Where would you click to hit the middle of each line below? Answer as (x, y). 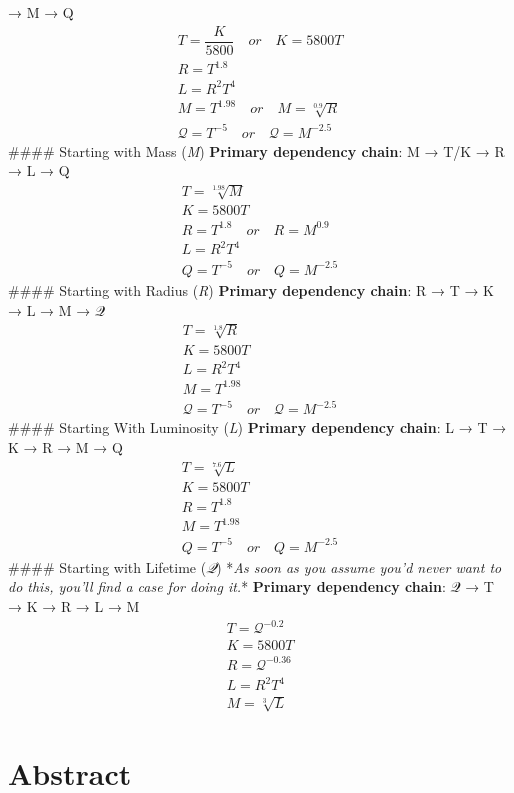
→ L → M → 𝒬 (56, 309)
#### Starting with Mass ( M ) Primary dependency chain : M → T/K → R (256, 150)
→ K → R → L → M (74, 605)
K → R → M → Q (65, 446)
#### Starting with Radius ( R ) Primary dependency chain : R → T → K (251, 289)
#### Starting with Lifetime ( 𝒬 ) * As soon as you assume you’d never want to (255, 566)
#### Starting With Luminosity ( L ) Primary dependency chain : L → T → (257, 427)
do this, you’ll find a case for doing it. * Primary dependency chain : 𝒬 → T (251, 586)
